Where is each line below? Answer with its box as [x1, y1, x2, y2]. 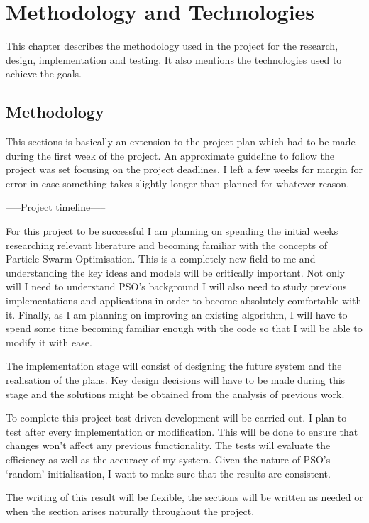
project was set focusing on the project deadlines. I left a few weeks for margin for [6, 162, 363, 177]
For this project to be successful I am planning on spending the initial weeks [6, 224, 338, 238]
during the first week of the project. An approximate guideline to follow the [6, 148, 335, 163]
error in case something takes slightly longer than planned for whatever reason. [6, 175, 350, 190]
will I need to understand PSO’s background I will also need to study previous [6, 279, 347, 294]
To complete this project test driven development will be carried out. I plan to [6, 410, 347, 425]
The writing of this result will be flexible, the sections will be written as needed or [6, 490, 363, 505]
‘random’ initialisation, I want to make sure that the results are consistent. [6, 466, 331, 480]
